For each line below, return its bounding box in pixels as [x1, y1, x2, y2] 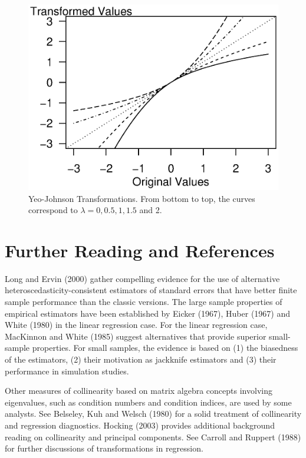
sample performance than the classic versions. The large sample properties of [5, 296, 282, 308]
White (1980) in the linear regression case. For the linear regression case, [5, 318, 268, 331]
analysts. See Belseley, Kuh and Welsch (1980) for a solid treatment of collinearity [5, 407, 302, 420]
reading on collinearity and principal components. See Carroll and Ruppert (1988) [5, 430, 301, 443]
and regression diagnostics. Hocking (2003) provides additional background [5, 419, 275, 431]
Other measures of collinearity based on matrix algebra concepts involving [5, 384, 272, 397]
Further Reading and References [5, 238, 275, 262]
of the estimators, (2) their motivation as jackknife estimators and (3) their [5, 353, 277, 366]
